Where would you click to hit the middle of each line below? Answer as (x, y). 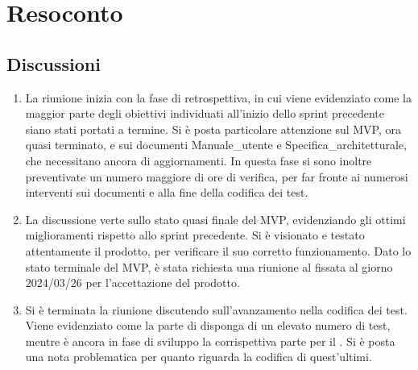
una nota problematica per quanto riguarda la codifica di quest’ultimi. (199, 357)
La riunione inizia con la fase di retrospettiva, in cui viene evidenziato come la (218, 97)
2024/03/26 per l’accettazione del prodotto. (132, 283)
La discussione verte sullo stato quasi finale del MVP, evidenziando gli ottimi (215, 219)
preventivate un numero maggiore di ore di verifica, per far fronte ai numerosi (217, 176)
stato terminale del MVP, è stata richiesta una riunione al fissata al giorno (209, 266)
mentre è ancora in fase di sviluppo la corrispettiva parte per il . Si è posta (210, 341)
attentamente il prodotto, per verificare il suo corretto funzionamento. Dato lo (218, 250)
